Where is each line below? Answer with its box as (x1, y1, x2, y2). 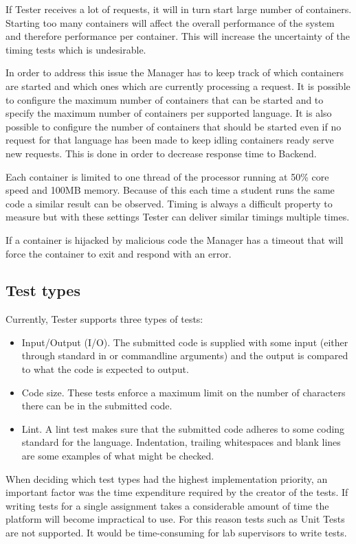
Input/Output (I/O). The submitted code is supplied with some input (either (21, 335, 348, 349)
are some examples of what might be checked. (21, 449, 214, 463)
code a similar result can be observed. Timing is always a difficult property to (5, 196, 333, 210)
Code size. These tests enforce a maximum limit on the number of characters (21, 385, 346, 399)
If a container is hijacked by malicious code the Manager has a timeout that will (5, 232, 344, 247)
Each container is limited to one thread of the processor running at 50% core (5, 169, 329, 183)
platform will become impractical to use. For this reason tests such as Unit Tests (5, 512, 345, 526)
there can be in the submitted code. (21, 398, 173, 413)
